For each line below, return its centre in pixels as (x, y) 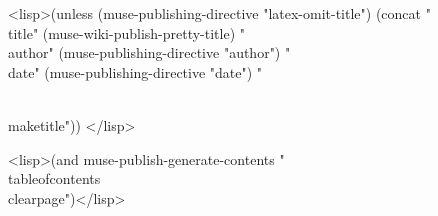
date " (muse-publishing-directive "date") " (135, 71)
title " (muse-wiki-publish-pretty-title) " (127, 32)
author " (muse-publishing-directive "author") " (149, 52)
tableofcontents (54, 178)
